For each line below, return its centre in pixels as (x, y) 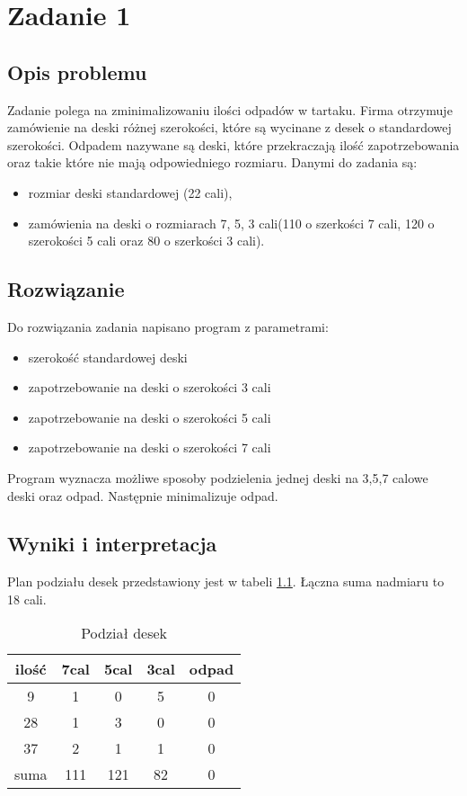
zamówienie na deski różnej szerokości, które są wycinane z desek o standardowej (229, 127)
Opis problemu (77, 72)
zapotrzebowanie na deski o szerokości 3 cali (150, 387)
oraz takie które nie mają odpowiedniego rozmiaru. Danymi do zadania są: (212, 162)
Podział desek (124, 633)
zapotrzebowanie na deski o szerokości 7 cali (150, 447)
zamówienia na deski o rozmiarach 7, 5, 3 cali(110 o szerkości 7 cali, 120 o (231, 223)
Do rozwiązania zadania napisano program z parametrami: (168, 326)
